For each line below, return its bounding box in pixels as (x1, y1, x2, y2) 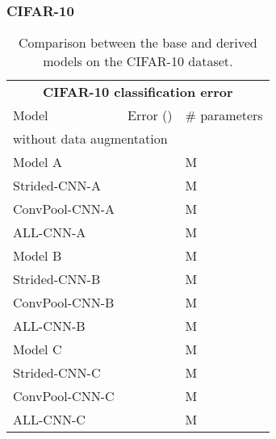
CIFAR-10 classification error (43, 82, 233, 102)
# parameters (185, 106, 263, 125)
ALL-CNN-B (13, 316, 86, 336)
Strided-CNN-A (13, 176, 101, 195)
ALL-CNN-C (13, 410, 86, 429)
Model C (13, 340, 62, 359)
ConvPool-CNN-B (13, 293, 115, 312)
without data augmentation (13, 129, 168, 148)
